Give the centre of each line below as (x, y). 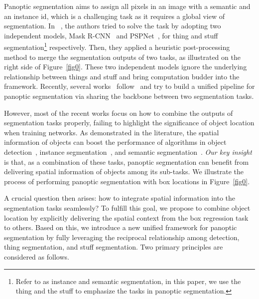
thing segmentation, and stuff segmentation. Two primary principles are (114, 247)
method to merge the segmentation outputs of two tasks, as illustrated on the (122, 57)
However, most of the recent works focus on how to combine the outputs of (119, 113)
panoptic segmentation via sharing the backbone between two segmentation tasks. (129, 96)
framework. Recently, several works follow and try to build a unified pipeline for (129, 86)
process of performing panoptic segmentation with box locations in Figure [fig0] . (127, 181)
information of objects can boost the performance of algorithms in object (115, 142)
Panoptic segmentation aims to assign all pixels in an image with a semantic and (127, 6)
